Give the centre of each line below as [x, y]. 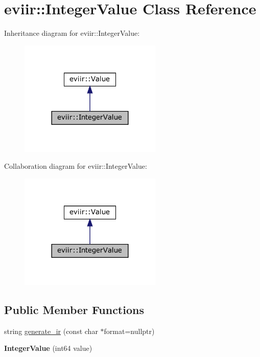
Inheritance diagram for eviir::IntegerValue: [72, 33]
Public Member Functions [74, 309]
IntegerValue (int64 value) [48, 348]
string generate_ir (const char [51, 331]
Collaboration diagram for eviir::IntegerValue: [76, 166]
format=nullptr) [129, 331]
